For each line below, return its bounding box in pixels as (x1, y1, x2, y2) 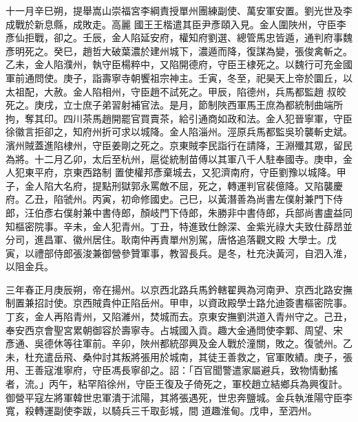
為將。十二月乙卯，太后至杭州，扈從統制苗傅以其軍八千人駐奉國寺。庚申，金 (6, 151, 352, 166)
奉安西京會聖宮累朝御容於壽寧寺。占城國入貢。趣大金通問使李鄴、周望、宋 (6, 322, 343, 337)
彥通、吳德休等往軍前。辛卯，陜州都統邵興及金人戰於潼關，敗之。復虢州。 (6, 336, 343, 351)
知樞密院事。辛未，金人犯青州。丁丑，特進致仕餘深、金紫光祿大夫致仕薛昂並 (6, 219, 352, 233)
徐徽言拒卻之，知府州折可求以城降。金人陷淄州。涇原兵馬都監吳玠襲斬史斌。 (6, 124, 352, 139)
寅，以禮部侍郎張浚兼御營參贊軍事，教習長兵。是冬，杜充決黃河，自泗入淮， (6, 245, 352, 260)
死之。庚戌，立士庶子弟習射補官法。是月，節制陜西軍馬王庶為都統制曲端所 (6, 98, 343, 112)
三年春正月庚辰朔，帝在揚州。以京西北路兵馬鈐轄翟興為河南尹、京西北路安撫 (6, 282, 352, 296)
